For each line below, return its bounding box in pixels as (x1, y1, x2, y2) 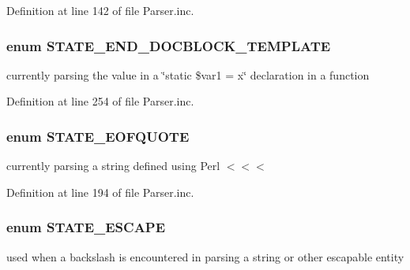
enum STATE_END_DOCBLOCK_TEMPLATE (6, 35, 331, 55)
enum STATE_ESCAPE (6, 217, 166, 237)
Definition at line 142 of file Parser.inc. (6, 2, 194, 18)
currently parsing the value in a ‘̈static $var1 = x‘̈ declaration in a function (6, 66, 370, 83)
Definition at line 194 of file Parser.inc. (6, 183, 194, 200)
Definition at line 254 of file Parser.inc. (6, 93, 194, 109)
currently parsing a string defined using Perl (6, 157, 220, 174)
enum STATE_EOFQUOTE (6, 126, 190, 146)
